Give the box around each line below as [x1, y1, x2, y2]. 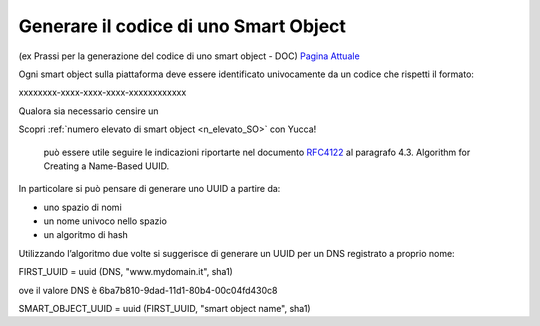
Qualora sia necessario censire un [18, 105, 159, 117]
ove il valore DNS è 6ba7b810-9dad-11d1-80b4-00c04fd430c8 [18, 284, 278, 296]
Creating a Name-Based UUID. [43, 160, 170, 172]
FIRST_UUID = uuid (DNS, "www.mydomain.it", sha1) [18, 266, 234, 278]
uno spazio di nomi [43, 201, 122, 213]
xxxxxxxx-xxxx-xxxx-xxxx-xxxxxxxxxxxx [18, 86, 187, 99]
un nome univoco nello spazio [43, 215, 167, 227]
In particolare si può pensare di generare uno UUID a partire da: [18, 183, 281, 195]
